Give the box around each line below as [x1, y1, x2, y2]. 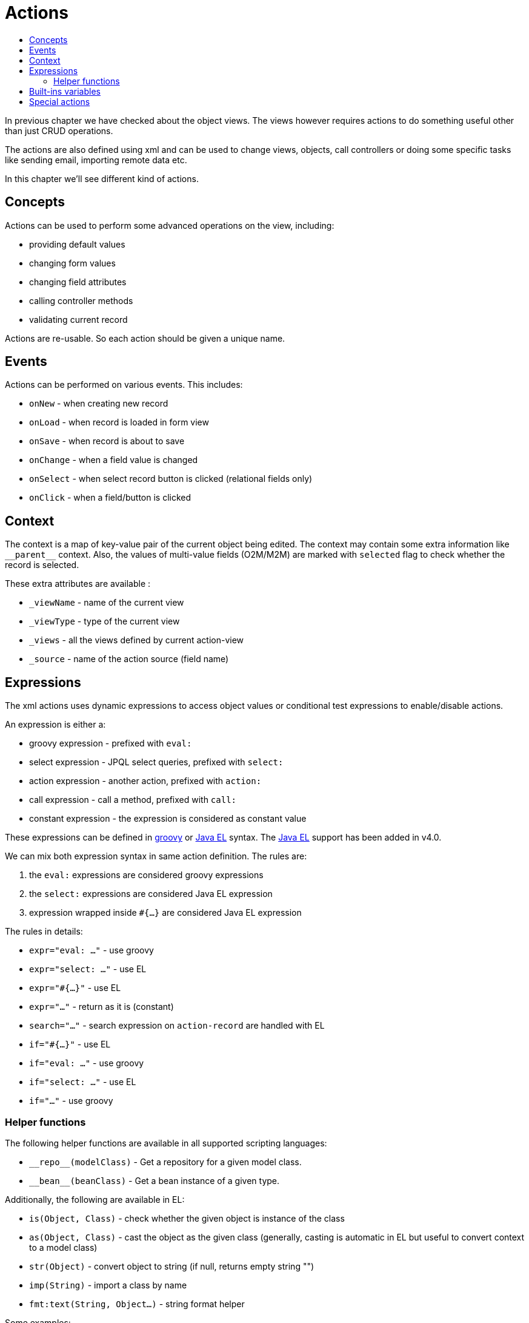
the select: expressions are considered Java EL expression [29, 888, 273, 899]
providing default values [29, 239, 125, 249]
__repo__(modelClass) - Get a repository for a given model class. [29, 1156, 302, 1167]
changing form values [29, 257, 116, 268]
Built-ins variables [29, 86, 101, 96]
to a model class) [29, 1242, 98, 1253]
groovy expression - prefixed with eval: [29, 738, 192, 749]
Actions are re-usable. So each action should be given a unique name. [5, 333, 285, 343]
